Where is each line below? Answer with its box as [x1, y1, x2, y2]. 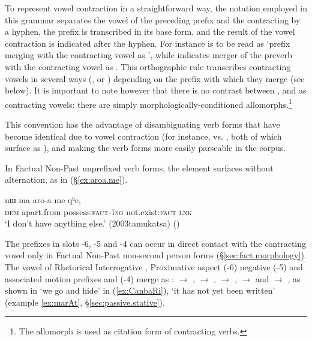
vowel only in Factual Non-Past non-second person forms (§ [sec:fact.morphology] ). [5, 249, 307, 261]
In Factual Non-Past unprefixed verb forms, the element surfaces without [5, 161, 274, 174]
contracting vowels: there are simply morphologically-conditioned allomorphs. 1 [5, 96, 292, 110]
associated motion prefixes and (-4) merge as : [5, 272, 174, 285]
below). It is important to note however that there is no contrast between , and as [5, 84, 307, 96]
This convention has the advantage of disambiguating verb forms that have [5, 118, 280, 130]
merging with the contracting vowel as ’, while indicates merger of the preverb [5, 49, 292, 61]
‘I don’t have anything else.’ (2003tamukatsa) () [5, 217, 180, 230]
